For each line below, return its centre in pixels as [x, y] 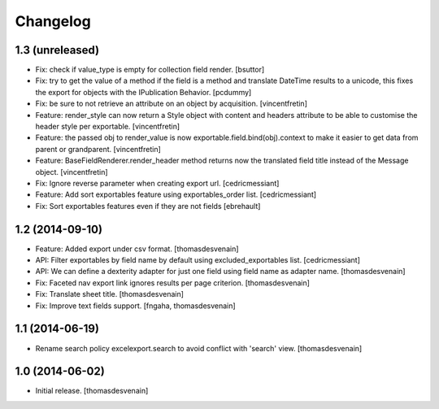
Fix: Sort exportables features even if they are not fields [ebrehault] [148, 206]
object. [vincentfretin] [72, 172]
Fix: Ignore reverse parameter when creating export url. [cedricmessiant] [157, 183]
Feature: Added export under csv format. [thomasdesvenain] [137, 249]
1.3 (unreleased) [57, 50]
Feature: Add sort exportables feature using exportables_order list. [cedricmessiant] [176, 194]
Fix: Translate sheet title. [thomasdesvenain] [110, 294]
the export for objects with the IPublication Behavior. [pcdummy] [143, 92]
